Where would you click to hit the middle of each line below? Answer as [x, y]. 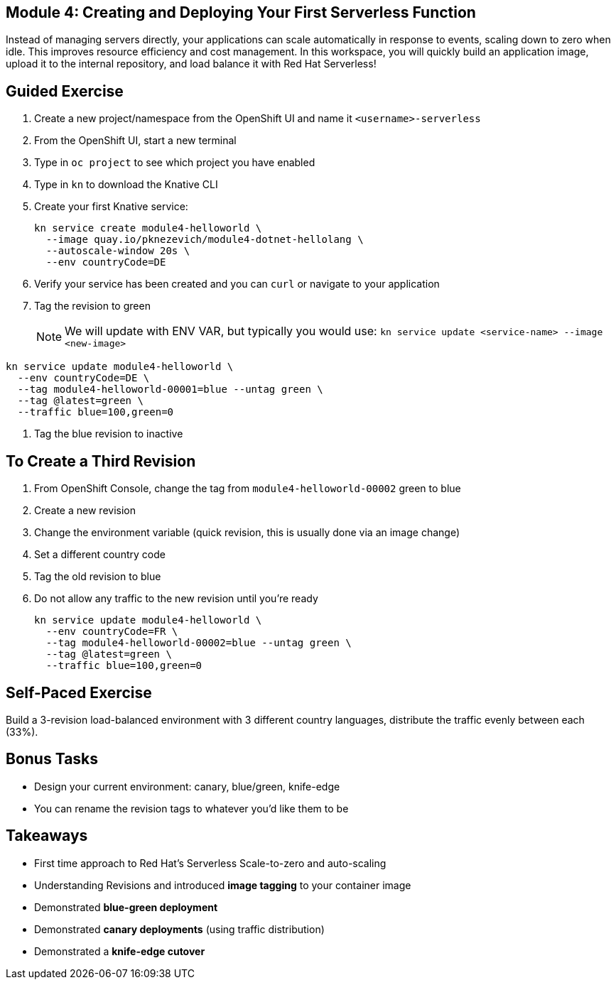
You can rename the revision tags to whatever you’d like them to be [191, 808]
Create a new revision [85, 511]
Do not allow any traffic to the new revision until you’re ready [176, 599]
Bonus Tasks [52, 759]
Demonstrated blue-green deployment [126, 907]
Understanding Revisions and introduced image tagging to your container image [223, 885]
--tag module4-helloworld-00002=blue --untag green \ [199, 643]
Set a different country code [100, 555]
